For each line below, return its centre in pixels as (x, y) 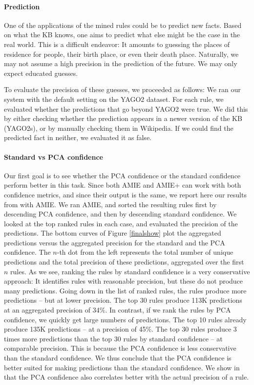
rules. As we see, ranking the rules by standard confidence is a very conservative (130, 271)
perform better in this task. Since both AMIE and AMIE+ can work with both (123, 185)
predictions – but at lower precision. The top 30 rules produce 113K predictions (123, 300)
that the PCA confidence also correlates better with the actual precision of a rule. (127, 377)
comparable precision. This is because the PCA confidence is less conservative (120, 348)
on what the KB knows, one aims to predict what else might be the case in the (122, 35)
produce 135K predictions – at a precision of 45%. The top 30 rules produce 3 (120, 329)
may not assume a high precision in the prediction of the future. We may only (121, 63)
